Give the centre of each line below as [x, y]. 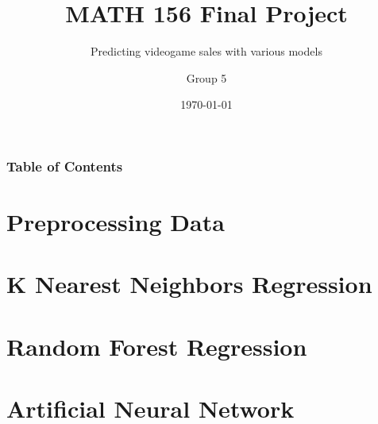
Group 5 [206, 77]
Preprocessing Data [116, 222]
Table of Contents [65, 166]
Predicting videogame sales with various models [206, 51]
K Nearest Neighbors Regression [189, 284]
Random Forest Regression [157, 346]
